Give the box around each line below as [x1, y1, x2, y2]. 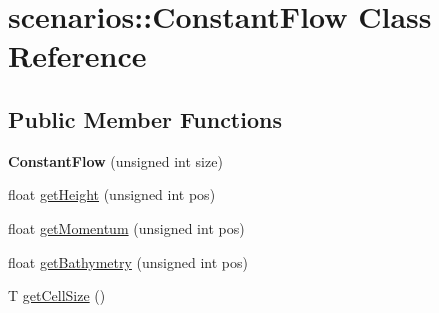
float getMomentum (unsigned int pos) [8, 217, 245, 238]
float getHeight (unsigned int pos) [8, 184, 216, 205]
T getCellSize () [8, 285, 106, 306]
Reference [8, 35, 147, 76]
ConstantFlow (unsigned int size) [8, 150, 223, 171]
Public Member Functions [8, 103, 282, 134]
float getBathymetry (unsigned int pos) [8, 251, 248, 272]
